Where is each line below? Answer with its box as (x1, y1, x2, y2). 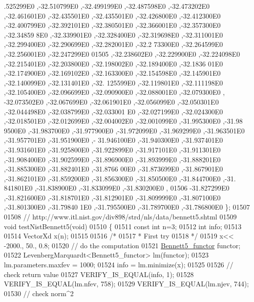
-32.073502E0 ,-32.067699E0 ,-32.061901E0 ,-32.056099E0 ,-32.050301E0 (4, 96, 219, 107)
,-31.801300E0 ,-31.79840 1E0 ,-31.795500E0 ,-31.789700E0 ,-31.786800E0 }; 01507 (4, 202, 250, 212)
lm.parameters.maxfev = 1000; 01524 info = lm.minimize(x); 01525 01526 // (4, 259, 233, 270)
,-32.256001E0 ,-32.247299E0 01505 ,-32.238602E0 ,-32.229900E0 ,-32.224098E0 (4, 48, 240, 59)
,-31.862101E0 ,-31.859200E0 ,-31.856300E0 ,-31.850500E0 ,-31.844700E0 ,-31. (4, 173, 236, 183)
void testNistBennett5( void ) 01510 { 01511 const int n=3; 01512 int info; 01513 (4, 221, 242, 231)
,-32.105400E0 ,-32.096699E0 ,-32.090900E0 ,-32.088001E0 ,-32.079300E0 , (4, 87, 225, 97)
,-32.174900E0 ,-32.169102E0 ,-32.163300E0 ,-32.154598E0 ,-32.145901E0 (4, 68, 221, 78)
